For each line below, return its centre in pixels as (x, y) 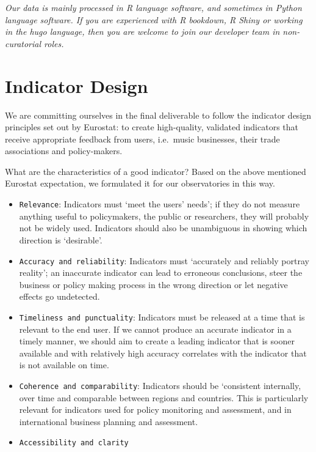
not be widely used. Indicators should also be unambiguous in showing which (163, 228)
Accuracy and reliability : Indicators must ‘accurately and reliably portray (164, 260)
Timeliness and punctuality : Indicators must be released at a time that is (162, 317)
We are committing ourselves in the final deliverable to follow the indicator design (158, 115)
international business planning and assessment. (109, 421)
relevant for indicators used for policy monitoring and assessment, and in (155, 409)
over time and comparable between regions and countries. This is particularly (164, 397)
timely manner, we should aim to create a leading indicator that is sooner (157, 341)
